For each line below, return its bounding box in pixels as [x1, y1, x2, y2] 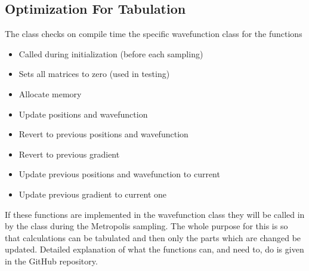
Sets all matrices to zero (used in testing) [18, 67, 170, 80]
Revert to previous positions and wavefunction [18, 128, 189, 140]
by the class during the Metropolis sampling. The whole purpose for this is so [5, 220, 288, 232]
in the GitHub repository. [5, 254, 98, 267]
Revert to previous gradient [18, 147, 120, 160]
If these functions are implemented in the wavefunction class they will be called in [5, 208, 305, 220]
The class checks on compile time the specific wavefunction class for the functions [5, 27, 302, 40]
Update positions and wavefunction [18, 107, 148, 120]
